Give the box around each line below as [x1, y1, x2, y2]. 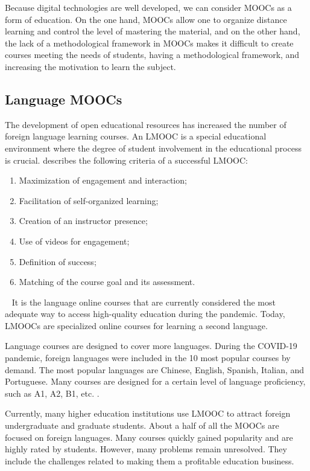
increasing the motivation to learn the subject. [5, 60, 176, 72]
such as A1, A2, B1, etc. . [5, 386, 100, 399]
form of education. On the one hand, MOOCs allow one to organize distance [5, 13, 287, 25]
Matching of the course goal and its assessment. [19, 275, 195, 288]
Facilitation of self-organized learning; [19, 194, 159, 207]
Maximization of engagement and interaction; [19, 174, 187, 187]
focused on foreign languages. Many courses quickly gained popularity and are [5, 431, 293, 443]
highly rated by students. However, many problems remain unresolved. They [5, 443, 287, 455]
